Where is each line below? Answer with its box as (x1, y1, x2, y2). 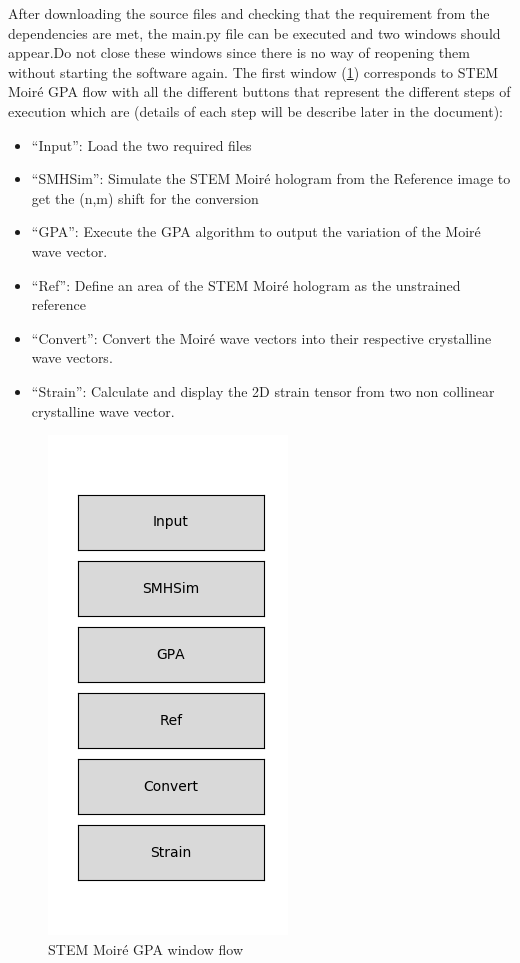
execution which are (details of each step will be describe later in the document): (8, 100, 503, 121)
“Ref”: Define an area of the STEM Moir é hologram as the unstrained (31, 274, 461, 295)
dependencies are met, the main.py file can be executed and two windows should (8, 22, 501, 43)
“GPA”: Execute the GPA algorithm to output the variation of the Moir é (31, 221, 481, 242)
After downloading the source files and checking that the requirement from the (8, 3, 490, 23)
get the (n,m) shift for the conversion (31, 187, 259, 208)
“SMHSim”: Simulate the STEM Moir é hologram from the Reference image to (31, 168, 511, 189)
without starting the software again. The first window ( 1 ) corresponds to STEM (8, 61, 499, 82)
